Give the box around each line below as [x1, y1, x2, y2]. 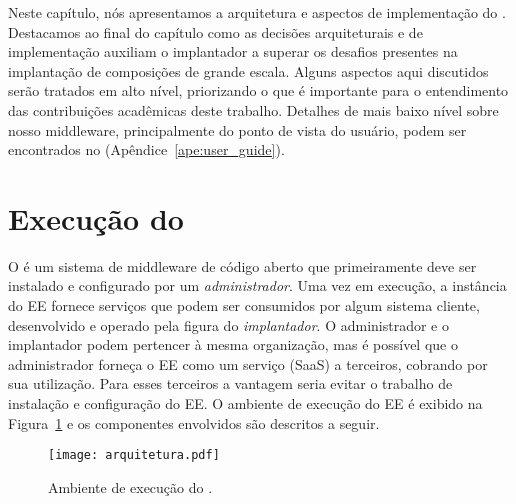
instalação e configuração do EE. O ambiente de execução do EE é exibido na [8, 393, 483, 414]
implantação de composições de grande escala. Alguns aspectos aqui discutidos [8, 60, 489, 81]
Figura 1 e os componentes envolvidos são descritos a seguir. [8, 412, 380, 433]
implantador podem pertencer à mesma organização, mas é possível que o [8, 334, 458, 355]
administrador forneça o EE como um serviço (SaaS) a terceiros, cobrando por [8, 353, 488, 374]
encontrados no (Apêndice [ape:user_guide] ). [8, 139, 285, 160]
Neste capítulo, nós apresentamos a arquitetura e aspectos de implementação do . [8, 2, 506, 22]
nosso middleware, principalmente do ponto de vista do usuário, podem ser [8, 119, 467, 140]
